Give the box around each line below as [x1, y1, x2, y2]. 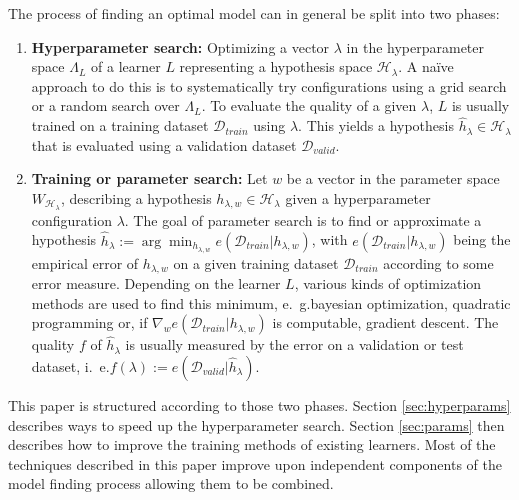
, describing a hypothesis [60, 187, 212, 208]
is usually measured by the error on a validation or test [125, 334, 464, 355]
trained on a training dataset [31, 115, 209, 136]
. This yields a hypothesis [298, 115, 454, 136]
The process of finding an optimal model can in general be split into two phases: [8, 3, 500, 23]
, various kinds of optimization [294, 272, 482, 293]
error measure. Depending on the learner [31, 272, 281, 293]
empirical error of [31, 252, 139, 273]
